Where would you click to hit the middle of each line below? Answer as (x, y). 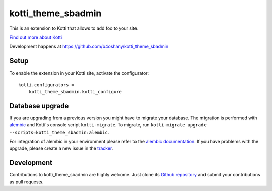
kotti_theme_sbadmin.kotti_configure (75, 92)
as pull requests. (26, 182)
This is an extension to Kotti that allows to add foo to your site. (74, 28)
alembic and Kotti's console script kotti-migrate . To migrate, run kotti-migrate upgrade (108, 125)
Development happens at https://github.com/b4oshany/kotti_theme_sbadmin (89, 47)
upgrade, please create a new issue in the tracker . (61, 148)
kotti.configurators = (46, 85)
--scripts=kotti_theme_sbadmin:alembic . (59, 132)
